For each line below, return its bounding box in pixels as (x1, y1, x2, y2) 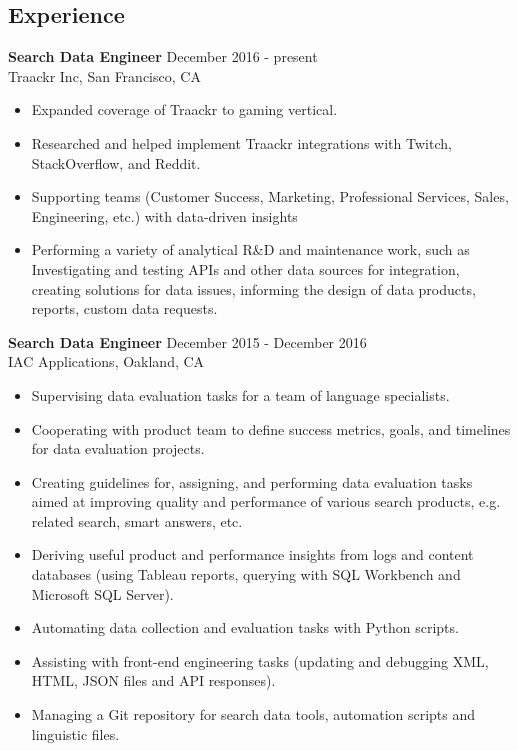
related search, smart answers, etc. (31, 510, 243, 531)
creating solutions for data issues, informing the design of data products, (31, 278, 476, 299)
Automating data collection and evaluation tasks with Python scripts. (31, 617, 459, 638)
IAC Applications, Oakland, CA (8, 351, 205, 372)
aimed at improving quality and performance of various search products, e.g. (31, 491, 501, 512)
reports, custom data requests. (31, 298, 218, 319)
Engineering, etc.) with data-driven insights (31, 205, 298, 226)
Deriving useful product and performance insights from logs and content (31, 544, 474, 565)
